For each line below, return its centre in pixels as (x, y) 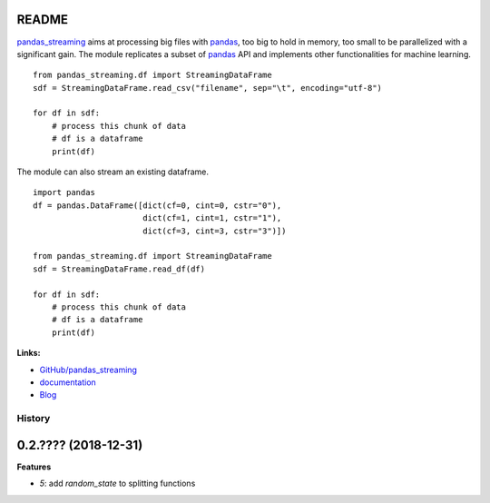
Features (34, 467)
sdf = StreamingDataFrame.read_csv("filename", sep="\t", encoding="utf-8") (208, 88)
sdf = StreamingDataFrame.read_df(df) (119, 269)
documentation (68, 382)
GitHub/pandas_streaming (88, 370)
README (42, 20)
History (34, 419)
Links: (29, 353)
